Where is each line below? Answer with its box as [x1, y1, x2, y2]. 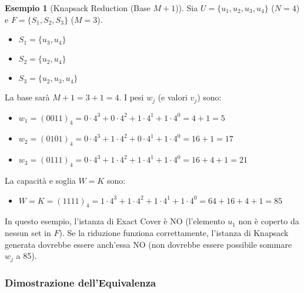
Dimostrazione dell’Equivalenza [5, 275, 156, 289]
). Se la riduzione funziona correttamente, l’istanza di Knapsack [59, 227, 289, 239]
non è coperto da [238, 215, 299, 227]
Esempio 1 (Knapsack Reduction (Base [5, 2, 151, 14]
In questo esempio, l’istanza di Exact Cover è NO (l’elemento [5, 215, 225, 227]
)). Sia [175, 2, 198, 14]
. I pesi [119, 91, 144, 103]
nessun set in [5, 227, 51, 239]
